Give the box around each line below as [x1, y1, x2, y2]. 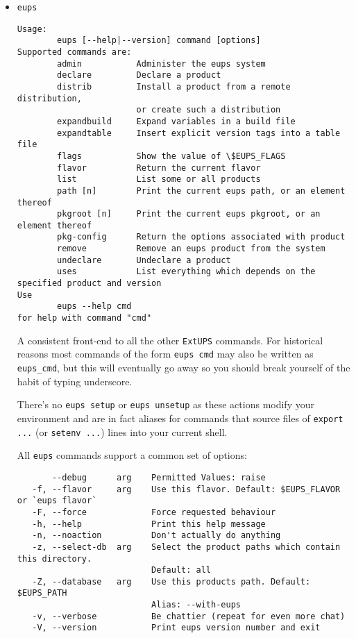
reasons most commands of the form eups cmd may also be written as [17, 346, 314, 361]
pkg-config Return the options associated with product [57, 232, 346, 242]
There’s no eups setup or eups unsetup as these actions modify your [17, 397, 314, 412]
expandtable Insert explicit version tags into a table [57, 128, 341, 138]
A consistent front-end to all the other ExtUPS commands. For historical [17, 333, 323, 347]
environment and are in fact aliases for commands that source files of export [17, 410, 344, 425]
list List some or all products [57, 174, 261, 185]
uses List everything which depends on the [57, 267, 316, 277]
